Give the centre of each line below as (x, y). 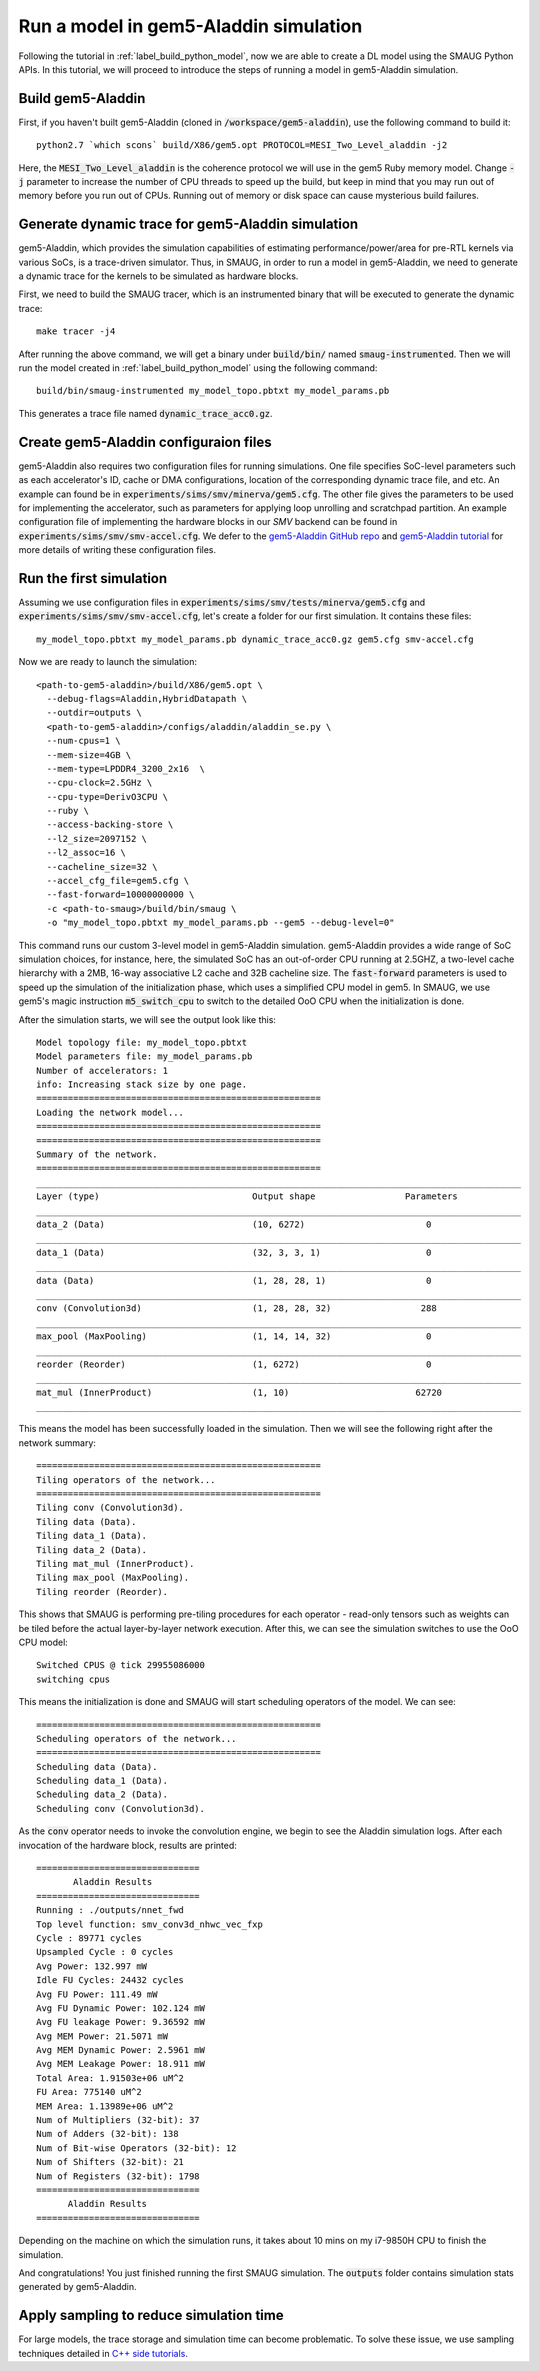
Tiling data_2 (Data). (92, 1549)
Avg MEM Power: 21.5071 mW (102, 2036)
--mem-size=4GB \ (89, 754)
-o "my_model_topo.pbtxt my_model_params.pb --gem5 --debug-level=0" (220, 923)
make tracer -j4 (76, 331)
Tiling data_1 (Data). (92, 1536)
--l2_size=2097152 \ (97, 838)
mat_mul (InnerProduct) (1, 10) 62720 (239, 1392)
